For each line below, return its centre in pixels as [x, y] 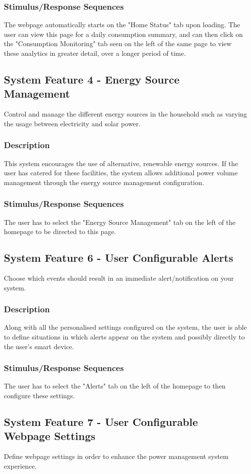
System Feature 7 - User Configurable [101, 421]
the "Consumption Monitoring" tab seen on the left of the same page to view [118, 43]
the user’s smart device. [39, 346]
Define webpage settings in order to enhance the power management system [116, 456]
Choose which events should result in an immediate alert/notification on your [119, 278]
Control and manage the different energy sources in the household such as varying [125, 114]
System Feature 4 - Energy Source [92, 79]
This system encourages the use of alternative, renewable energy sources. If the [121, 163]
